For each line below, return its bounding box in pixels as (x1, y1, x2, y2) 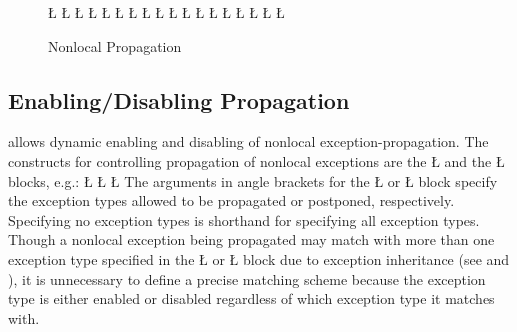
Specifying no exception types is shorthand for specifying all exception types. (8, 209, 480, 230)
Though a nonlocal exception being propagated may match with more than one (8, 229, 495, 250)
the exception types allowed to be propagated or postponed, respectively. (8, 190, 455, 211)
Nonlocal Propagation (48, 35, 182, 56)
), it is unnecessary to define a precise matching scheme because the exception (8, 268, 486, 289)
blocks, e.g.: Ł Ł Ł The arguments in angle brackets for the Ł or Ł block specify (8, 170, 498, 191)
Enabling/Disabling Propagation (8, 84, 350, 115)
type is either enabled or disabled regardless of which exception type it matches (8, 288, 495, 309)
